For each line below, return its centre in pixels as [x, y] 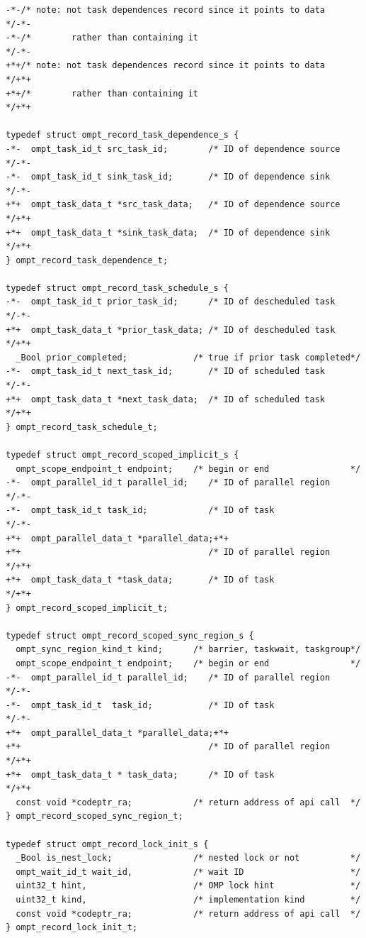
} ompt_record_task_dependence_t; [87, 260]
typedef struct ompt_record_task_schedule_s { [117, 288]
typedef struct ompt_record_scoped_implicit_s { [122, 455]
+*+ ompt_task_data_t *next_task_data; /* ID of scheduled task [166, 399]
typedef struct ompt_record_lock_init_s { [107, 844]
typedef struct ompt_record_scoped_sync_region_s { [130, 635]
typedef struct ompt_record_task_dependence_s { [122, 135]
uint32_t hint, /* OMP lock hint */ [188, 886]
